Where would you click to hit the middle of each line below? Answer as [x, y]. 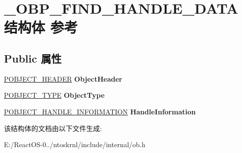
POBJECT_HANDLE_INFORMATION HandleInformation [100, 111]
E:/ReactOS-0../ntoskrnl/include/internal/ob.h [75, 144]
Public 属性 [33, 58]
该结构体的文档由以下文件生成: [53, 128]
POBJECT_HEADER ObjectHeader [63, 78]
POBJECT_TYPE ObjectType [54, 95]
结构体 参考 [41, 27]
